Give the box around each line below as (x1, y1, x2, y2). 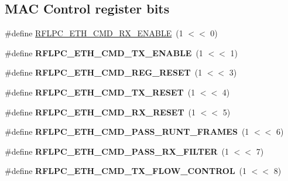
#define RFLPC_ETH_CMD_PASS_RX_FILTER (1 (5, 145, 229, 157)
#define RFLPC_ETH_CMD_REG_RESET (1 (5, 66, 203, 78)
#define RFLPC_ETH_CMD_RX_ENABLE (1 (5, 27, 183, 39)
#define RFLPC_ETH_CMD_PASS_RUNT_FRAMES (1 (5, 125, 249, 138)
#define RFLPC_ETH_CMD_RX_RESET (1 (5, 105, 196, 118)
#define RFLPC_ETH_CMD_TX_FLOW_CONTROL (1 (5, 165, 247, 177)
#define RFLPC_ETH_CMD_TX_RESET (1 (5, 86, 196, 98)
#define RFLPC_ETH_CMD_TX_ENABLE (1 (5, 46, 203, 59)
